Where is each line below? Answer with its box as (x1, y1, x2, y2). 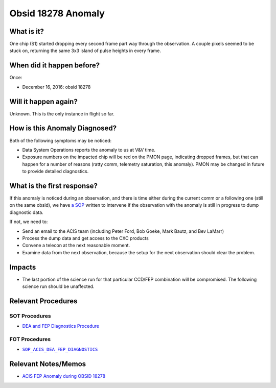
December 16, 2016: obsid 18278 (22, 84, 91, 90)
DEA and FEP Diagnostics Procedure (22, 323, 100, 329)
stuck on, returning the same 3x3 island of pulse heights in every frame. (9, 47, 161, 54)
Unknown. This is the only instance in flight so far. (9, 110, 114, 117)
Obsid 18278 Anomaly (9, 8, 105, 19)
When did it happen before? (9, 61, 100, 70)
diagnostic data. (9, 209, 43, 215)
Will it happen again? (9, 97, 78, 106)
